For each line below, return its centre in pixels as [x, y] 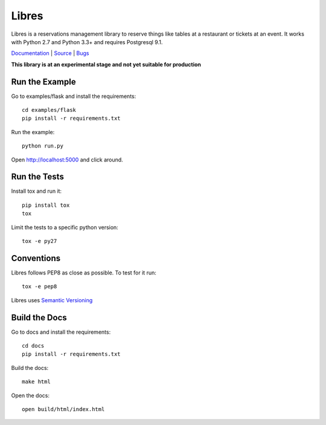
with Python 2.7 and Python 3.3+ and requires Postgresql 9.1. [87, 42]
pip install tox [46, 205]
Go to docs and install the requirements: [61, 332]
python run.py [43, 146]
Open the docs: [30, 395]
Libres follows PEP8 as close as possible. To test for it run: [84, 273]
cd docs [33, 346]
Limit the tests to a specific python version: [65, 227]
